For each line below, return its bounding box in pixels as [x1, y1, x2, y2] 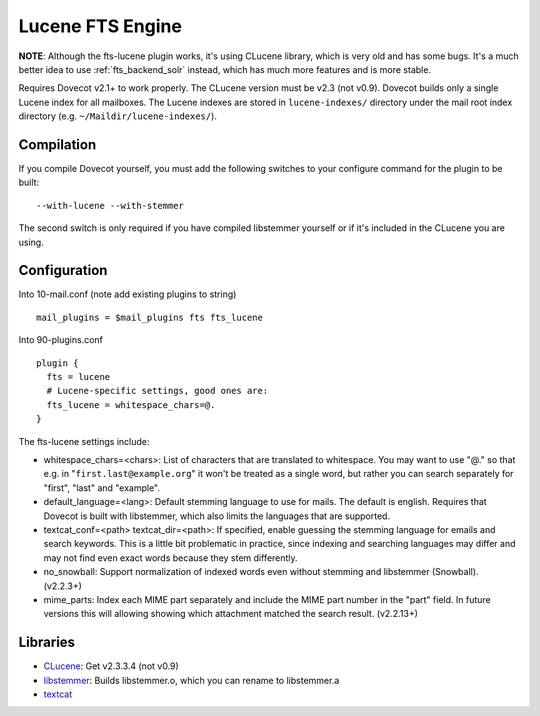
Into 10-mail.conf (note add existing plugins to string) [18, 288, 237, 300]
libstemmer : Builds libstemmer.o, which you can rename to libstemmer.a [43, 674, 340, 686]
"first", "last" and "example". [43, 481, 160, 494]
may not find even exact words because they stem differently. [43, 551, 299, 564]
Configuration [18, 262, 108, 279]
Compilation [18, 136, 97, 153]
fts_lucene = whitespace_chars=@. [46, 399, 216, 410]
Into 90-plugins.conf [18, 334, 104, 346]
